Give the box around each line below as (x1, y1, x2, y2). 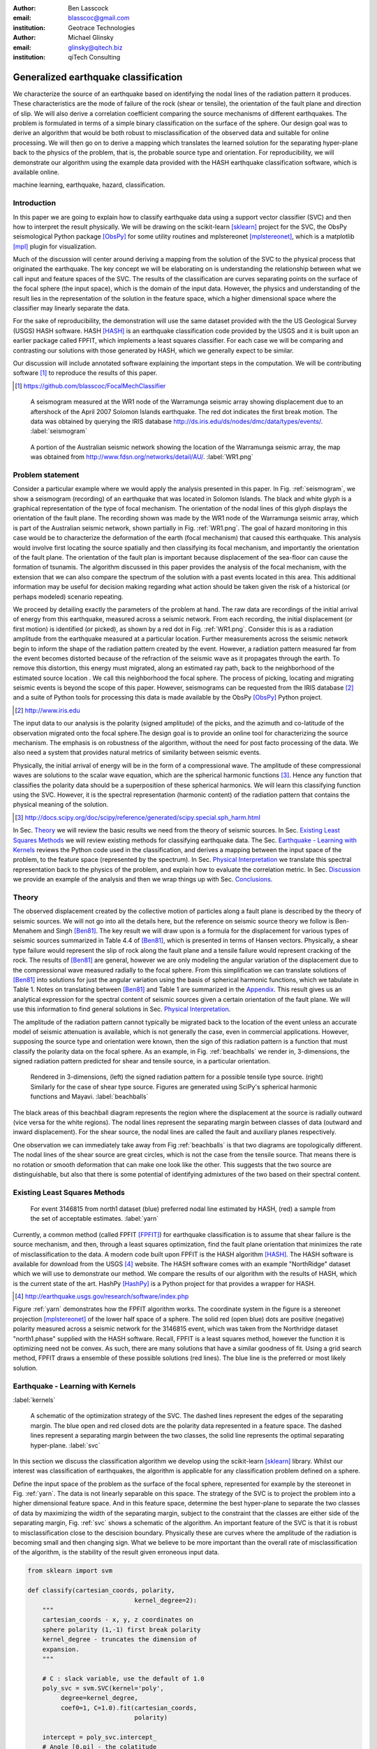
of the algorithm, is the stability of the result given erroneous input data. (13, 1548, 220, 1557)
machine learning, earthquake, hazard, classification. (13, 180, 165, 189)
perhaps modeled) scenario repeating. (13, 592, 124, 601)
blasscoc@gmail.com (68, 14, 130, 22)
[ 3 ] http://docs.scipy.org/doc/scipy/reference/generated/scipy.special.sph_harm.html (15, 813, 261, 821)
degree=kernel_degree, (60, 1694, 139, 1702)
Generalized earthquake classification (13, 71, 183, 83)
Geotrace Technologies (68, 23, 135, 31)
